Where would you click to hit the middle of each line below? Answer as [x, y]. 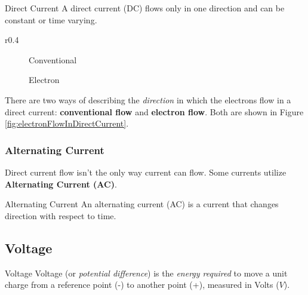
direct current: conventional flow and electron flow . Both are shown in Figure [154, 111]
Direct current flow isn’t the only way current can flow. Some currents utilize [146, 172]
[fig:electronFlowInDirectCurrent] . [67, 123]
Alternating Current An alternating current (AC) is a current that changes [142, 204]
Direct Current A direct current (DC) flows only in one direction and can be [145, 8]
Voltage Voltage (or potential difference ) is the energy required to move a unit [146, 273]
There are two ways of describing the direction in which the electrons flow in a [148, 99]
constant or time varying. [51, 19]
